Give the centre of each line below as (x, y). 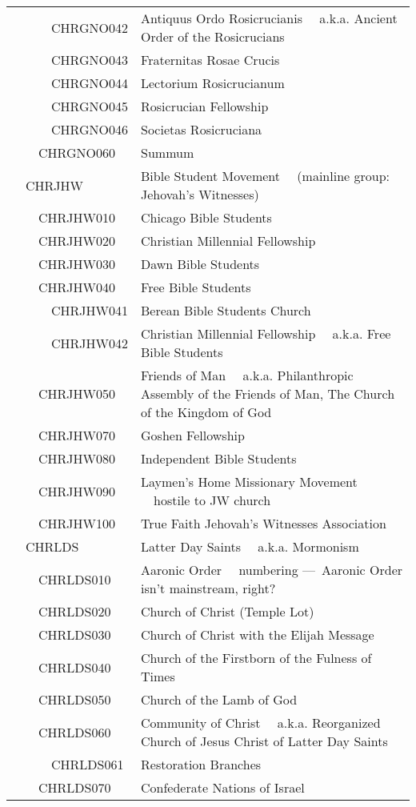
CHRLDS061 (88, 764)
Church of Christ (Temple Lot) (228, 611)
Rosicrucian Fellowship (205, 106)
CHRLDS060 (75, 732)
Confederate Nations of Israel (223, 787)
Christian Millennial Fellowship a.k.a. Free (266, 333)
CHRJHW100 (77, 523)
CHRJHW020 (77, 241)
